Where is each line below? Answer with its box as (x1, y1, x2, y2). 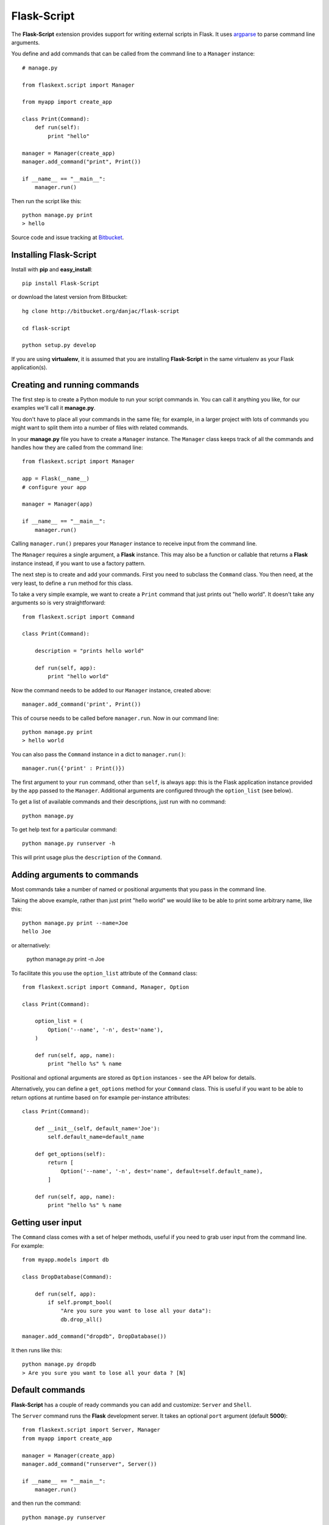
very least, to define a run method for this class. (11, 579, 133, 587)
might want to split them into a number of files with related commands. (11, 424, 189, 431)
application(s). (11, 364, 48, 371)
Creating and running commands (11, 379, 140, 390)
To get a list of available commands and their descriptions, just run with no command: (11, 798, 227, 805)
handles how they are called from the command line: (11, 444, 143, 451)
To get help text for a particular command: (11, 826, 118, 833)
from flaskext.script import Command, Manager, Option (22, 983, 189, 991)
